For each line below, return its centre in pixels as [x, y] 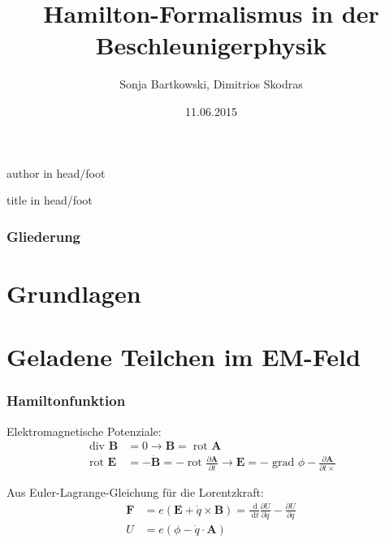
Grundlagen [74, 293]
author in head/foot [56, 172]
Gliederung [43, 236]
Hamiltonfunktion [66, 401]
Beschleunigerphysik [211, 45]
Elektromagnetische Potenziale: [84, 431]
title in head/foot [50, 200]
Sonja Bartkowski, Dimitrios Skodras [211, 84]
